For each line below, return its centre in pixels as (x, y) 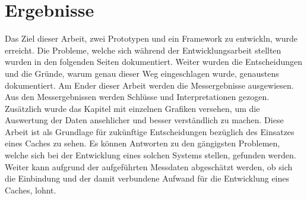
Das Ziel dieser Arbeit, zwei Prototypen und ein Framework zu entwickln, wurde (151, 38)
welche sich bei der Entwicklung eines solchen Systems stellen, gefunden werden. (151, 155)
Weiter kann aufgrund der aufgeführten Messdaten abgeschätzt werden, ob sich (149, 166)
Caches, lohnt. (31, 190)
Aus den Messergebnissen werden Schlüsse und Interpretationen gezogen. (137, 97)
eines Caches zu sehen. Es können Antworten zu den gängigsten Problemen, (143, 143)
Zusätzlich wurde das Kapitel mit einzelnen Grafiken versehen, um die (132, 108)
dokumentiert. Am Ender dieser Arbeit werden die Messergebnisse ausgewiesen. (149, 85)
